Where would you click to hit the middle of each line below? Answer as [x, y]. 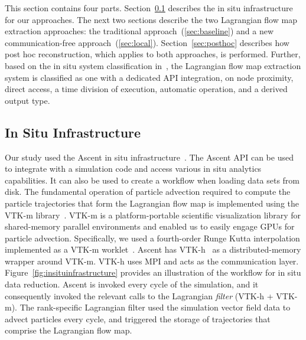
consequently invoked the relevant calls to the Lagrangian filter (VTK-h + [139, 295]
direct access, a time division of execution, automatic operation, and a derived [146, 89]
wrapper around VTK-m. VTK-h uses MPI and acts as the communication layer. [152, 261]
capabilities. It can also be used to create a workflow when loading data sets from [152, 180]
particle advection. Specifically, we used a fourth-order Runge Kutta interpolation [152, 238]
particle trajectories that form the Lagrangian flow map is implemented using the [152, 203]
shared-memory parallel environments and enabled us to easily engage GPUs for [150, 226]
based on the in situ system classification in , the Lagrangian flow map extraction [153, 65]
